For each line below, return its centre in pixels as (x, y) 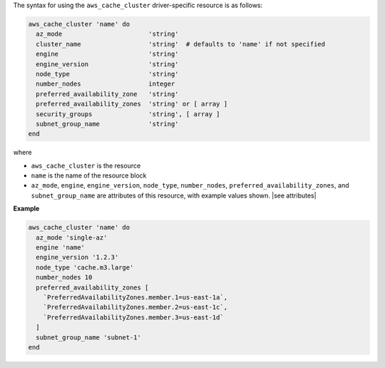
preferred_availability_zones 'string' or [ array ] (132, 104)
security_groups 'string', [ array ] (128, 114)
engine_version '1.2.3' (77, 257)
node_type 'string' (107, 74)
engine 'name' (61, 247)
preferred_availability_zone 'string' (107, 94)
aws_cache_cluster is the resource (86, 165)
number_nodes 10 (64, 277)
